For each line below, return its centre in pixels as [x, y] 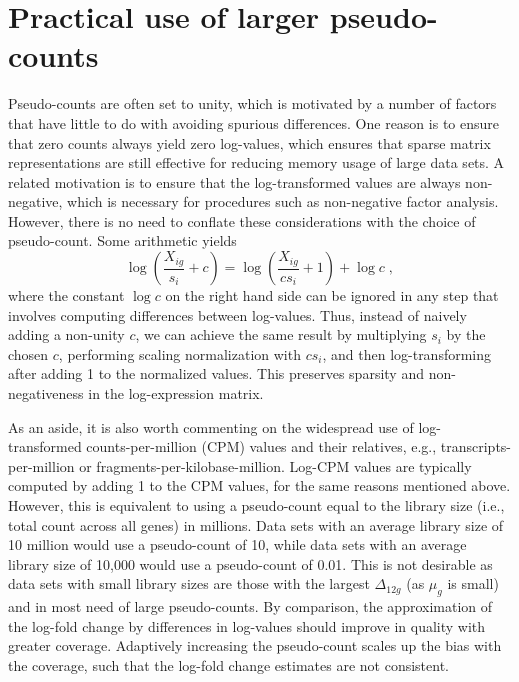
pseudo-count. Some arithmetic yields [122, 240]
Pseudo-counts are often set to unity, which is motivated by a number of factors [252, 103]
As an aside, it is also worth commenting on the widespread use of [211, 426]
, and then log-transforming [407, 353]
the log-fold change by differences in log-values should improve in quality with [247, 625]
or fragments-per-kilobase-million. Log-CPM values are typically [275, 465]
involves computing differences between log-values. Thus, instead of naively [237, 314]
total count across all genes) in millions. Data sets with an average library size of [256, 524]
